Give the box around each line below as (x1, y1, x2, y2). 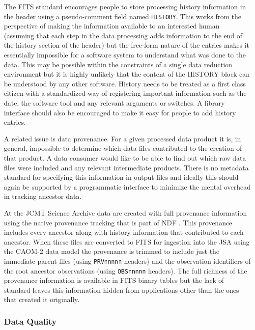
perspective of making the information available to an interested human (4, 21, 220, 31)
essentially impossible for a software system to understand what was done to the (4, 50, 246, 60)
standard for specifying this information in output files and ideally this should (4, 172, 239, 182)
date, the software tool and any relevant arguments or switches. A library (4, 98, 225, 108)
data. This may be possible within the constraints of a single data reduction (4, 59, 232, 69)
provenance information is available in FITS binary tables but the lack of (4, 275, 224, 285)
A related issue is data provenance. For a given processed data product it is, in (4, 133, 241, 143)
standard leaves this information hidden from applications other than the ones (4, 284, 239, 295)
